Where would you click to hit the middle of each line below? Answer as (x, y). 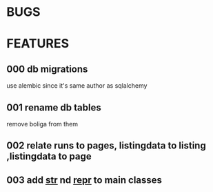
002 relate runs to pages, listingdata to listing (106, 146)
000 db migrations (47, 69)
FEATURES (38, 44)
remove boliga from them (42, 124)
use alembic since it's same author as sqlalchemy (77, 86)
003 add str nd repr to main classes (84, 180)
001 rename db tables (54, 107)
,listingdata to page (49, 156)
